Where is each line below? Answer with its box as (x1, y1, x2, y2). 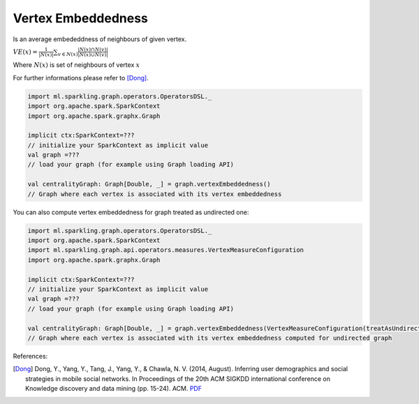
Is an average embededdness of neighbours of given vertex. (13, 35, 187, 43)
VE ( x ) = (13, 47, 38, 56)
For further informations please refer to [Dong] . (13, 73, 149, 82)
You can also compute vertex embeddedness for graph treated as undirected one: (13, 208, 249, 216)
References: (13, 352, 48, 360)
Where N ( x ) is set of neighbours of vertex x (13, 61, 140, 69)
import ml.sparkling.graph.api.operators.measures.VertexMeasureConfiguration (27, 246, 304, 254)
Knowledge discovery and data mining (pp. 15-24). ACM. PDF (25, 384, 203, 393)
